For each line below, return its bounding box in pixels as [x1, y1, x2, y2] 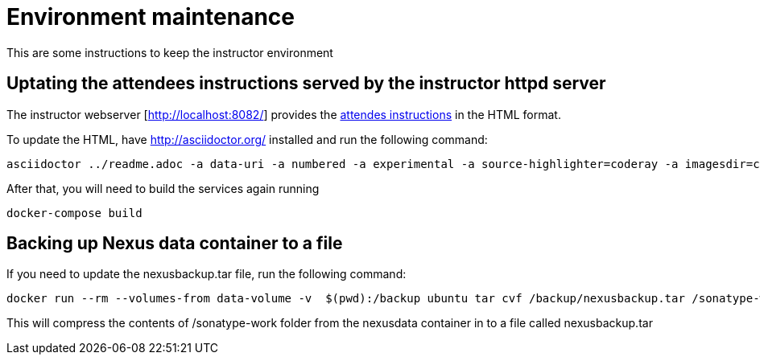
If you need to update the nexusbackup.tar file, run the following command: [6, 267, 407, 281]
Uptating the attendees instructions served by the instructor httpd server [6, 73, 606, 94]
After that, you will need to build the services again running [6, 181, 320, 195]
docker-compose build [6, 206, 142, 219]
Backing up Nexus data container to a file [6, 233, 343, 254]
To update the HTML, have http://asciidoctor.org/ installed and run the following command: [6, 132, 488, 146]
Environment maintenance [6, 3, 295, 31]
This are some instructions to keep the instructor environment [6, 45, 333, 59]
